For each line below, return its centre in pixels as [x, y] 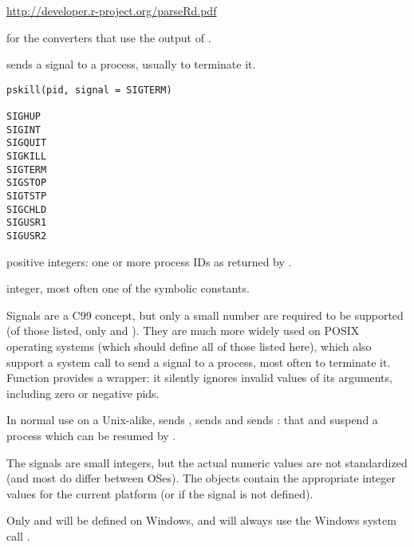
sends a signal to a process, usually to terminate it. [131, 64]
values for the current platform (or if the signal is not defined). [160, 493]
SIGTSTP [27, 197]
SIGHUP [24, 117]
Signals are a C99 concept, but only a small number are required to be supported [205, 315]
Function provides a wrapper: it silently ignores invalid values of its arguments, [199, 378]
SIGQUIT [27, 143]
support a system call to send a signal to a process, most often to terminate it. [199, 362]
